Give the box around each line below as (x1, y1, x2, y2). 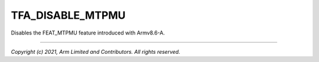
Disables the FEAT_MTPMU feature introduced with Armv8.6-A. (11, 29, 165, 36)
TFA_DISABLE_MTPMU (11, 9, 126, 22)
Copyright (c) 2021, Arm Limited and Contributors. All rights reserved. (11, 48, 180, 55)
